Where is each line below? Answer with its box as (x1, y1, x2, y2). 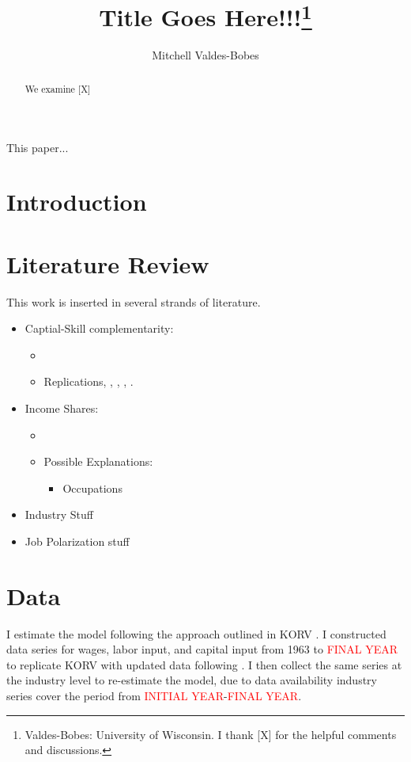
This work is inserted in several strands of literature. (6, 293, 261, 310)
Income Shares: (25, 399, 99, 416)
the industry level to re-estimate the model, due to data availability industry (6, 672, 377, 688)
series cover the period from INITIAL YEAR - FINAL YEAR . (6, 688, 302, 704)
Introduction (6, 185, 147, 218)
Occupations (62, 479, 123, 496)
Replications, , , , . (43, 373, 134, 390)
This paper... (6, 139, 69, 155)
